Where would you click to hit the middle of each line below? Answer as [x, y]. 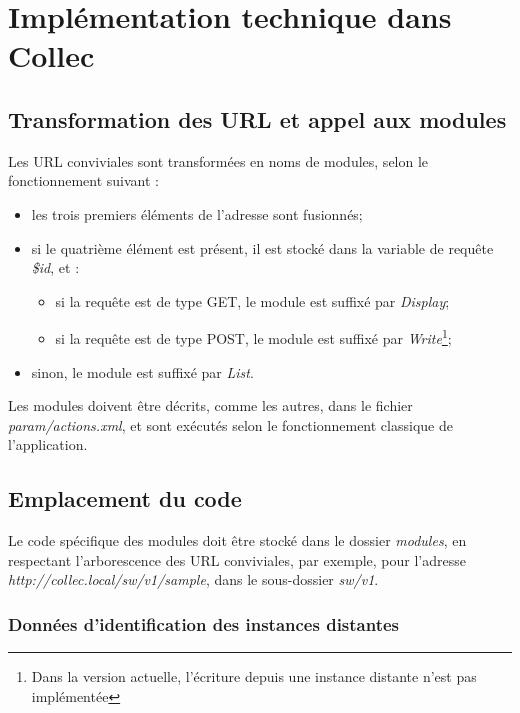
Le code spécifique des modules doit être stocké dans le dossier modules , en [237, 540]
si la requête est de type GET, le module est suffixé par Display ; [252, 300]
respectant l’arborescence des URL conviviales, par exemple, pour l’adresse [237, 559]
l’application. [48, 444]
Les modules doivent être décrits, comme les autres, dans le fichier [210, 405]
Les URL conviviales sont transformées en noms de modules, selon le [218, 160]
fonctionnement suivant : [83, 180]
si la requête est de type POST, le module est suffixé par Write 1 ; [253, 336]
